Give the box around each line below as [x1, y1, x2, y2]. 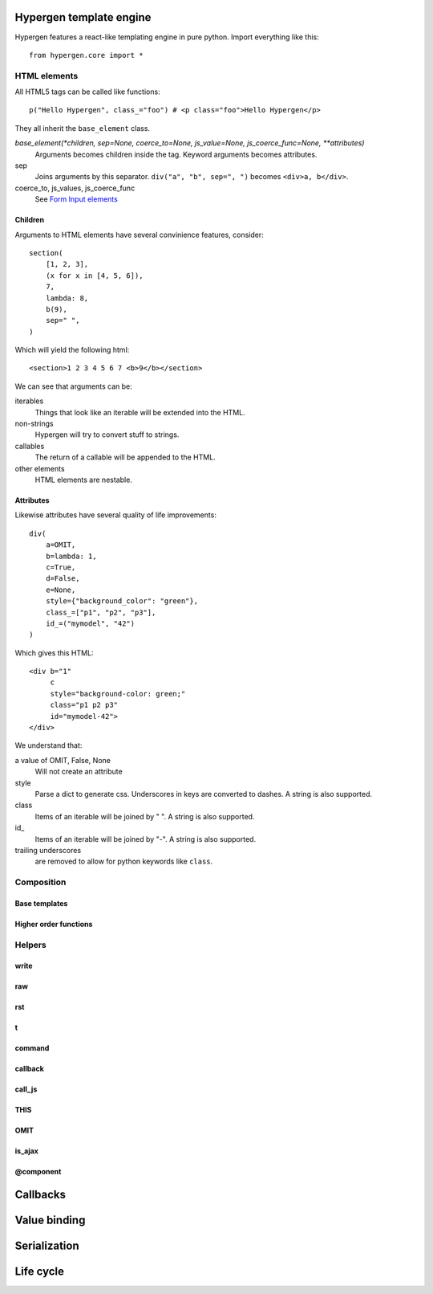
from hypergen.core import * [29, 51, 144, 59]
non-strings [14, 418, 54, 429]
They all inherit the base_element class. [14, 123, 151, 133]
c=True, [45, 562, 76, 572]
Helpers [14, 939, 47, 950]
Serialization [14, 1239, 79, 1253]
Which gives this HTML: [14, 647, 94, 658]
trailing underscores [14, 845, 82, 855]
